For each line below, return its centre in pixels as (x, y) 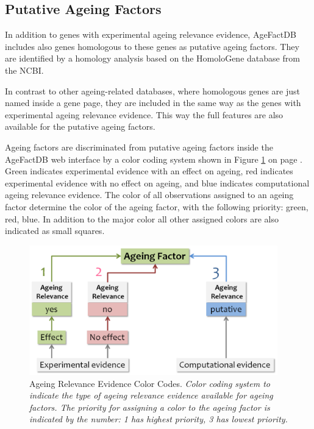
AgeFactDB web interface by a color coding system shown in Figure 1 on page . (154, 159)
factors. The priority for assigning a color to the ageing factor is (150, 407)
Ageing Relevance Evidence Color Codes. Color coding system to (150, 383)
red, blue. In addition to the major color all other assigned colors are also (142, 218)
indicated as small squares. (55, 231)
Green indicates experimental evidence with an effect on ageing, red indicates (149, 171)
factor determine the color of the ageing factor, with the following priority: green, (157, 206)
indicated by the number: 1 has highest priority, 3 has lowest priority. (159, 419)
